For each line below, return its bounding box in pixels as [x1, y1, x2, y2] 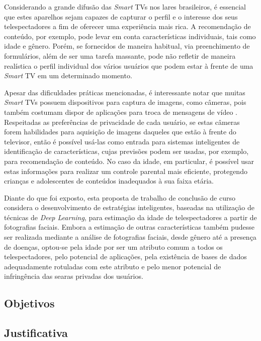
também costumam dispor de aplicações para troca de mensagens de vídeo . [4, 106, 238, 117]
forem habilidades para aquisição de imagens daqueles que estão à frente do [4, 126, 236, 137]
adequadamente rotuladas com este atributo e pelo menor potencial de [4, 261, 221, 271]
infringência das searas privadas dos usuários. [4, 271, 143, 281]
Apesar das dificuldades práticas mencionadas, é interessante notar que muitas [4, 87, 245, 97]
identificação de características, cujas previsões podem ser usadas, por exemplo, [4, 146, 249, 156]
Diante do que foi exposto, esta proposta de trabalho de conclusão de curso [4, 192, 235, 203]
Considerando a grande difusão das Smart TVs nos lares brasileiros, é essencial [4, 2, 246, 12]
